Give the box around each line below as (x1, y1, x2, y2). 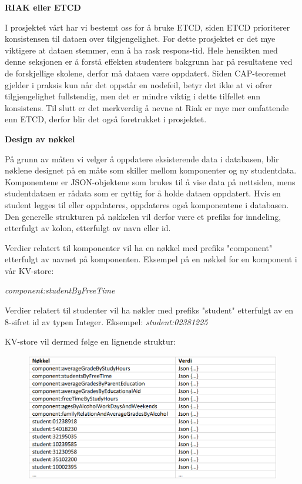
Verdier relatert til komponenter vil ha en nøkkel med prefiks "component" (5, 241, 273, 253)
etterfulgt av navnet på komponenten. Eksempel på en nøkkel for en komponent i (5, 253, 297, 265)
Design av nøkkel (5, 132, 75, 145)
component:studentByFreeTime (5, 284, 115, 296)
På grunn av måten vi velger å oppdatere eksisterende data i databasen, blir (5, 152, 279, 165)
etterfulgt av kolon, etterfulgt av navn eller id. (5, 222, 171, 234)
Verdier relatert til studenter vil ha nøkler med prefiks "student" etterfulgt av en (5, 304, 293, 316)
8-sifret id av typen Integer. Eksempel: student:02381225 (5, 315, 208, 328)
